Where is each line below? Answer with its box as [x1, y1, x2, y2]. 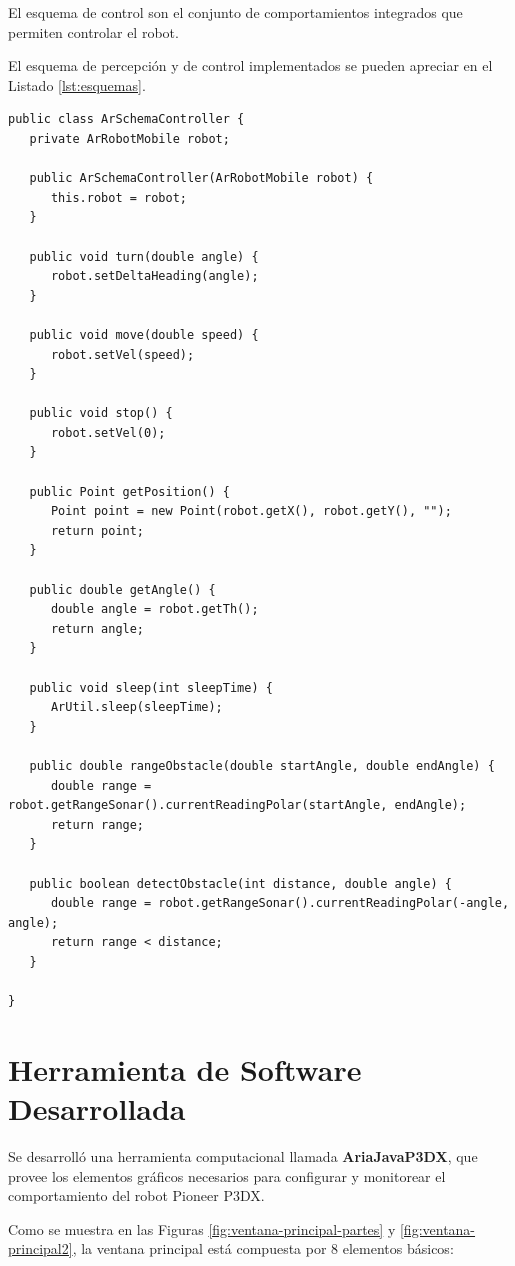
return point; [50, 523, 145, 538]
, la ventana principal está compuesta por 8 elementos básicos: [72, 1238, 454, 1259]
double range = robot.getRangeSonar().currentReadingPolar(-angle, [50, 896, 510, 911]
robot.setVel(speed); [50, 347, 195, 362]
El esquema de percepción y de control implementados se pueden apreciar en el [8, 55, 493, 76]
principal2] [8, 1238, 73, 1259]
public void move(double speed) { [29, 327, 259, 342]
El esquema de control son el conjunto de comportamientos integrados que [8, 2, 463, 22]
